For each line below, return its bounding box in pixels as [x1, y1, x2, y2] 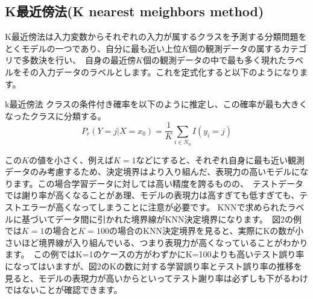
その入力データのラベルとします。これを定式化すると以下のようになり [21, 65, 300, 78]
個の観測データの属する [188, 42, 282, 54]
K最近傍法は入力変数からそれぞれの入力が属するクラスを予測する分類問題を [5, 30, 307, 43]
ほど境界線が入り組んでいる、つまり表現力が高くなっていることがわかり [21, 236, 308, 248]
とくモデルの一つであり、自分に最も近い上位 [5, 42, 182, 54]
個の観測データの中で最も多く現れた [142, 54, 286, 66]
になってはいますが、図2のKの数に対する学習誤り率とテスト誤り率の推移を [5, 259, 302, 272]
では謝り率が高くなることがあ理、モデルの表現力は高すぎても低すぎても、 [5, 189, 300, 201]
